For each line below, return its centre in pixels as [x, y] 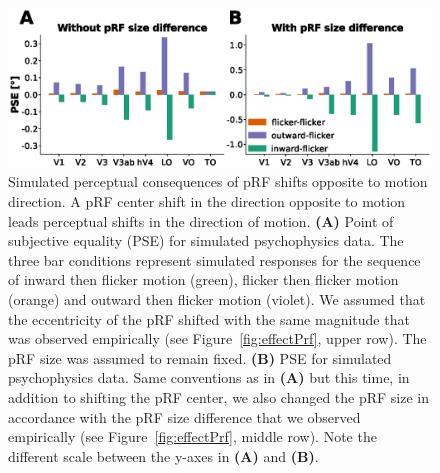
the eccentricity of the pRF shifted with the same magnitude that [209, 318]
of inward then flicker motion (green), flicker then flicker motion [203, 279]
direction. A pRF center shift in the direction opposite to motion [206, 201]
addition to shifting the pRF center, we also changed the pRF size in [219, 396]
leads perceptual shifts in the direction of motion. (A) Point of [201, 220]
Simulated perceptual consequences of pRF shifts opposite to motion [218, 181]
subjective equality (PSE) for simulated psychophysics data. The [206, 240]
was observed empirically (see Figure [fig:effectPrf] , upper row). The [217, 338]
